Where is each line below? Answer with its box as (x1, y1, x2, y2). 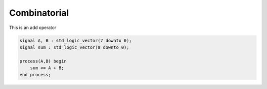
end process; (19, 72, 51, 78)
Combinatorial (9, 7, 69, 18)
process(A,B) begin (19, 58, 67, 64)
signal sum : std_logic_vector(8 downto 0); (19, 44, 130, 50)
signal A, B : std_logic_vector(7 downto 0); (19, 37, 132, 43)
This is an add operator (9, 25, 57, 30)
